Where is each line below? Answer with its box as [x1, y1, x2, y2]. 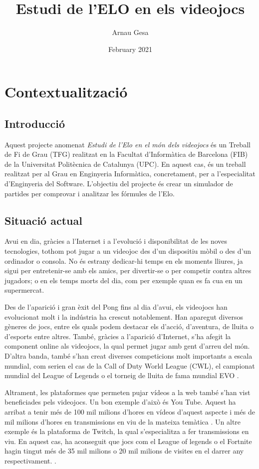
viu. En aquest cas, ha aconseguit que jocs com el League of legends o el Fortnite [4, 436, 252, 446]
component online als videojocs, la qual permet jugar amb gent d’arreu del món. [4, 341, 250, 351]
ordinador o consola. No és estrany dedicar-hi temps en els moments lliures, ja [4, 255, 243, 266]
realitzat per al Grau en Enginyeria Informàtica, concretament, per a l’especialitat [4, 168, 256, 179]
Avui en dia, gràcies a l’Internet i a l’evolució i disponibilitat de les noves [4, 236, 228, 246]
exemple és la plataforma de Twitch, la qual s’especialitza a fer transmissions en [4, 426, 249, 437]
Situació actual [4, 212, 82, 228]
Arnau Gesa [112, 27, 149, 37]
